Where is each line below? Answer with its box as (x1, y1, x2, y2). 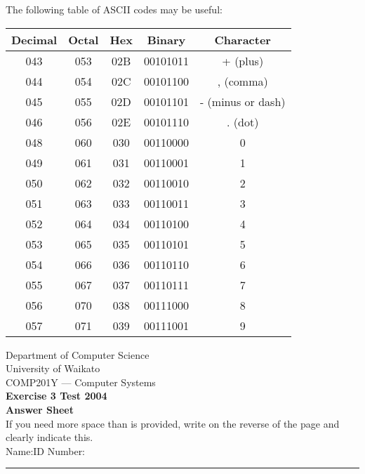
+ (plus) (222, 52, 264, 69)
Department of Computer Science (6, 347, 150, 362)
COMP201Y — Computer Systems (6, 374, 156, 389)
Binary (147, 31, 186, 48)
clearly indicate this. (6, 430, 93, 445)
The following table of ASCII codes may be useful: (6, 2, 223, 16)
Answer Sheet (6, 402, 74, 416)
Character (214, 31, 271, 48)
